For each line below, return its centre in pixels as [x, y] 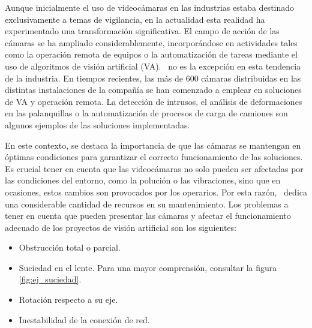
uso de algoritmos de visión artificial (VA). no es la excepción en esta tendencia [153, 66]
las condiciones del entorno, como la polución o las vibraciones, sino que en [143, 180]
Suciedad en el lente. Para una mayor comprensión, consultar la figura [148, 267]
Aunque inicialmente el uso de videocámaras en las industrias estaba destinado [150, 7]
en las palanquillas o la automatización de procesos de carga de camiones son [146, 113]
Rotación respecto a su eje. [68, 300]
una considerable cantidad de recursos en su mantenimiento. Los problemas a [147, 204]
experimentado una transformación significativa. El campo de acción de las [142, 31]
